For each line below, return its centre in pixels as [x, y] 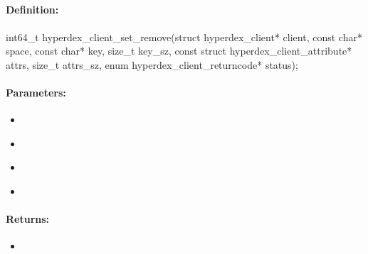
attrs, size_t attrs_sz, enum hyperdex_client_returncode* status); [152, 64]
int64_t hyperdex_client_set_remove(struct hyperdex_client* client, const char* [184, 37]
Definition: [32, 10]
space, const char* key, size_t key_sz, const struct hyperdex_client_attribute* [179, 51]
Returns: [28, 219]
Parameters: [36, 92]
